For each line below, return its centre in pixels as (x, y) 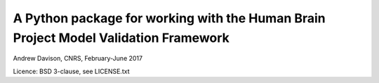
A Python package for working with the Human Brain (169, 18)
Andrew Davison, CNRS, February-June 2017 (78, 59)
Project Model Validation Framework (121, 38)
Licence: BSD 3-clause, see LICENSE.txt (71, 71)
